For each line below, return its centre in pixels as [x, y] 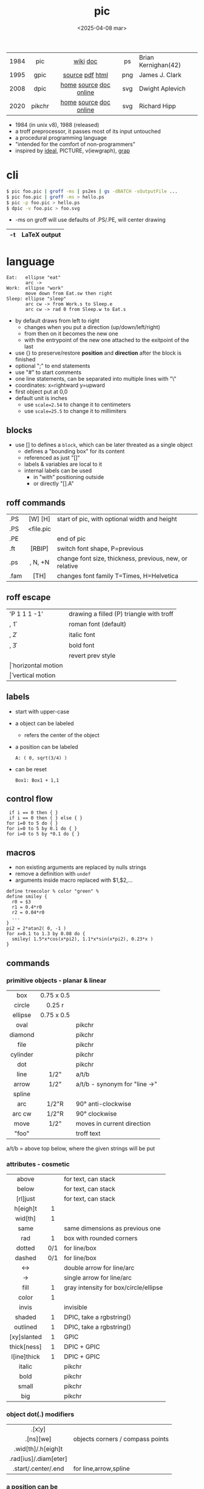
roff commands [36, 503]
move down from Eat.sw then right [69, 294]
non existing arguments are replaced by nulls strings [81, 867]
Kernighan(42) [160, 65]
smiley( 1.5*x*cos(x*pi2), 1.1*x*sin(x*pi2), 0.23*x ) [83, 939]
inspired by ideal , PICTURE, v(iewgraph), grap [73, 151]
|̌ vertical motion [32, 675]
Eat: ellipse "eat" [34, 278]
